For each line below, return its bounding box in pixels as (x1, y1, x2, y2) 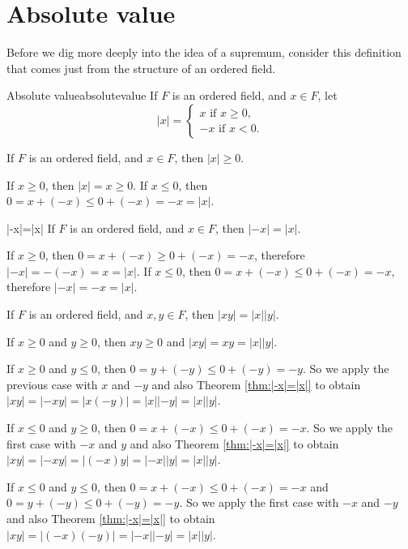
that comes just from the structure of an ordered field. (6, 59, 276, 76)
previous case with (6, 375, 98, 392)
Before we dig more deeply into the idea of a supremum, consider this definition (6, 44, 402, 61)
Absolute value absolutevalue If (6, 87, 158, 104)
